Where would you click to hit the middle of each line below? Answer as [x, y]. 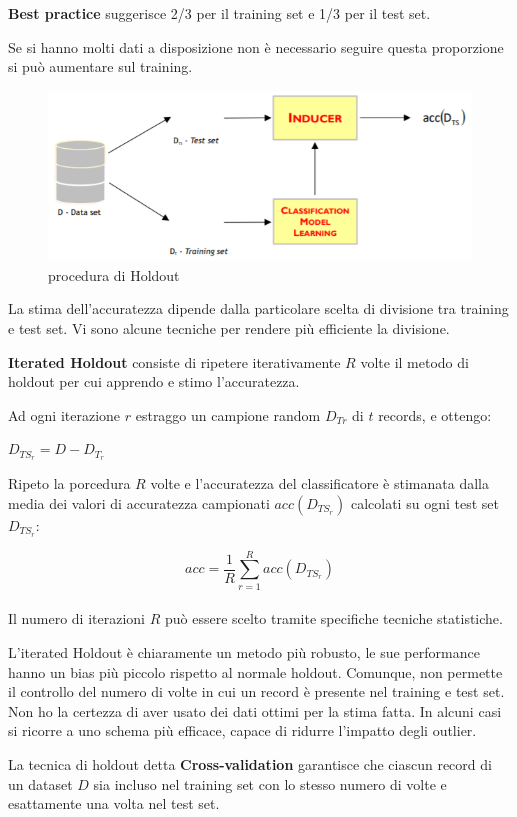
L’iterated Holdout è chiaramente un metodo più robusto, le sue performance [244, 652]
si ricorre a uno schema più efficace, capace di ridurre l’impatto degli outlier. [242, 730]
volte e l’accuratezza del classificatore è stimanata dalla [319, 483]
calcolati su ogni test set [424, 502]
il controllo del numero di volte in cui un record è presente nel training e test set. [256, 691]
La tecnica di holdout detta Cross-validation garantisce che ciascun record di [250, 763]
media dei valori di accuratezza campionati [139, 502]
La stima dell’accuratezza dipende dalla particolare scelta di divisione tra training [258, 308]
